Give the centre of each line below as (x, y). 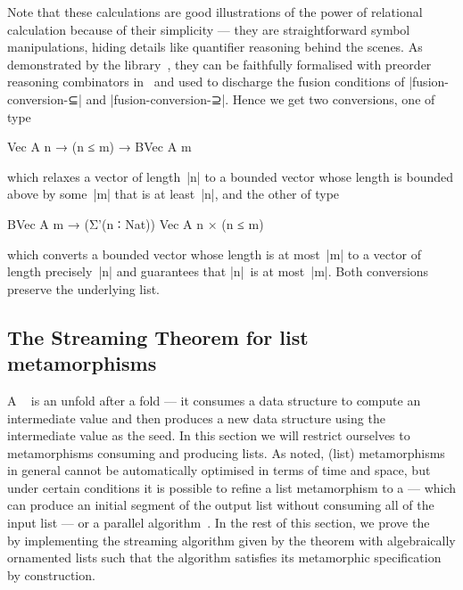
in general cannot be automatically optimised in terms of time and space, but (219, 470)
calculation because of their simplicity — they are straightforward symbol (209, 29)
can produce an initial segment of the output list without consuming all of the (221, 505)
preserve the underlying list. (84, 288)
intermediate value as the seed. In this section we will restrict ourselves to (209, 435)
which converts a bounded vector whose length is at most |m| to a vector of (214, 254)
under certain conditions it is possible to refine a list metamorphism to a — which (232, 487)
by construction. (51, 574)
